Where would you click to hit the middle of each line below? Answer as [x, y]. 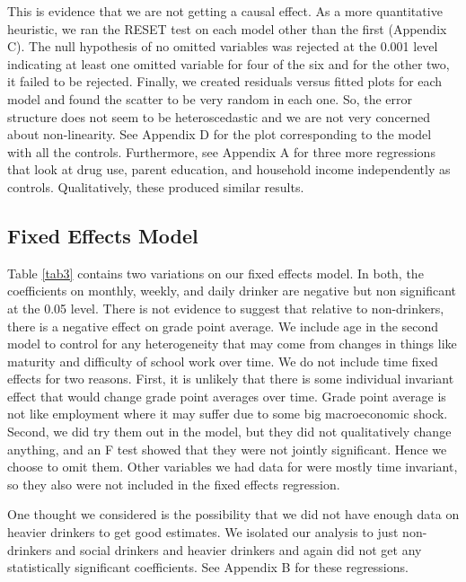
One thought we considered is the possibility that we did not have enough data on [233, 514]
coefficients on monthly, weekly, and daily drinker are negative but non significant [232, 291]
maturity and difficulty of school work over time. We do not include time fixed [223, 361]
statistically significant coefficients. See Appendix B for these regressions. [208, 567]
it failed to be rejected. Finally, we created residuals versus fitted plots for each [225, 81]
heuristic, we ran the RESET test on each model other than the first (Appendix [227, 28]
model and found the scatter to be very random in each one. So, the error [210, 98]
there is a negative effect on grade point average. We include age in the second [223, 326]
